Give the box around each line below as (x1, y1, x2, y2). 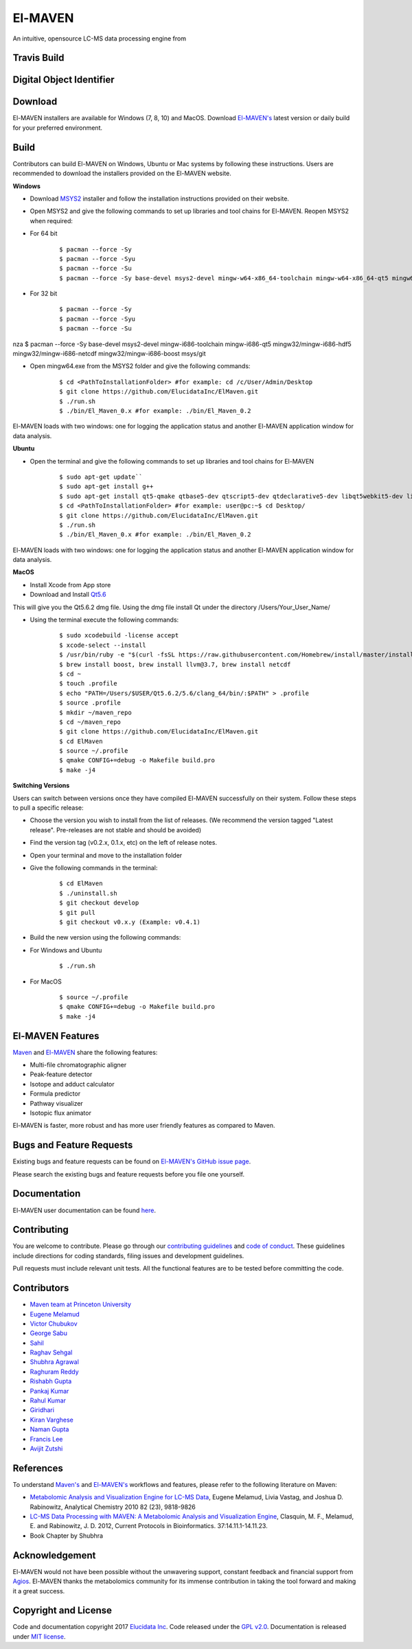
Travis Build (12, 52, 65, 64)
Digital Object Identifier (12, 74, 115, 86)
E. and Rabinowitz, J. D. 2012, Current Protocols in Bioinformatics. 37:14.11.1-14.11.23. (30, 1522, 268, 1530)
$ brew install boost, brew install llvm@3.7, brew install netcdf (59, 660, 291, 668)
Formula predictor (30, 1089, 81, 1098)
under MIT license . (12, 1632, 66, 1641)
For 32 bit (30, 289, 58, 298)
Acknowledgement (12, 1549, 96, 1561)
